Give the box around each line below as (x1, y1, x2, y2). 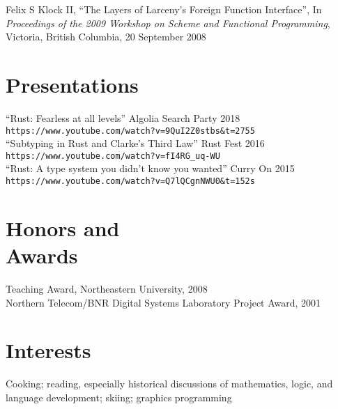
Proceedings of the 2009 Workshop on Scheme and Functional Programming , (6, 15, 330, 30)
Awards (6, 241, 78, 270)
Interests (6, 336, 91, 364)
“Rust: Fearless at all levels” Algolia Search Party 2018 (6, 110, 240, 125)
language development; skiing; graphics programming (6, 389, 232, 404)
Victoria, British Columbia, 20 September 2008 (6, 29, 206, 44)
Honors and (6, 213, 120, 242)
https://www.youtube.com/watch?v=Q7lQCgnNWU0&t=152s (6, 176, 255, 186)
